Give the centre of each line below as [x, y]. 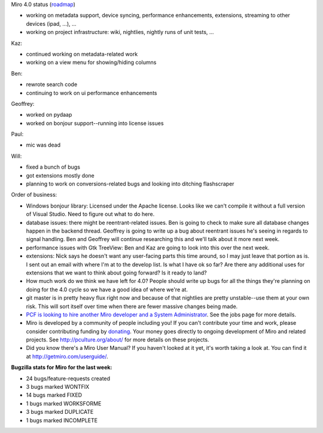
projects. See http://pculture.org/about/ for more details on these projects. [118, 340]
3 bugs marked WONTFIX [58, 387]
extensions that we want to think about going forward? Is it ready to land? [117, 273]
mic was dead [43, 145]
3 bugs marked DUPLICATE [60, 412]
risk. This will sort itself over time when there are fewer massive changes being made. [132, 306]
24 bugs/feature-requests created [68, 378]
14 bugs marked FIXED [54, 395]
